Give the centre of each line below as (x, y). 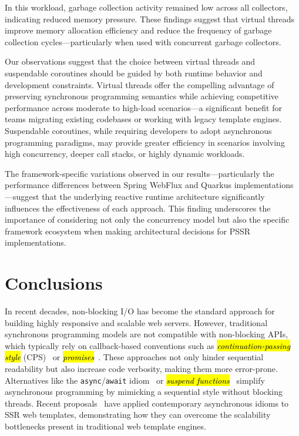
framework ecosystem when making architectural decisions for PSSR (128, 231)
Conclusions (54, 283)
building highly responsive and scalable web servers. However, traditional (136, 322)
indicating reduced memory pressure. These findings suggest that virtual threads (150, 19)
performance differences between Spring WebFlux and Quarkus (118, 185)
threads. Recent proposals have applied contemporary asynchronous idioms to (147, 403)
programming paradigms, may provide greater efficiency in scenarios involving (145, 142)
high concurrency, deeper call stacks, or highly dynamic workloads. (125, 154)
